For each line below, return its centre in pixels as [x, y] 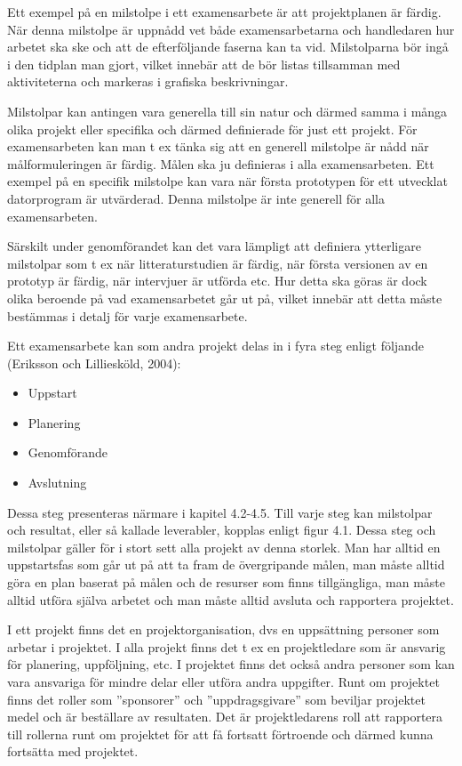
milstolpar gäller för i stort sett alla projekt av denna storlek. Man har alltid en [224, 547]
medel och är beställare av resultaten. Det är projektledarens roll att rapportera [225, 717]
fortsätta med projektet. [73, 751]
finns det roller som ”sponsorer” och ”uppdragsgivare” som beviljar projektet [216, 699]
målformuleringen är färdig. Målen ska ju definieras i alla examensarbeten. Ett [221, 163]
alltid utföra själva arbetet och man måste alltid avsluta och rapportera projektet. [231, 599]
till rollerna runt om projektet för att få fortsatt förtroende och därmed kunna [220, 734]
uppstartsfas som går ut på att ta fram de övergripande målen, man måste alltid [226, 564]
